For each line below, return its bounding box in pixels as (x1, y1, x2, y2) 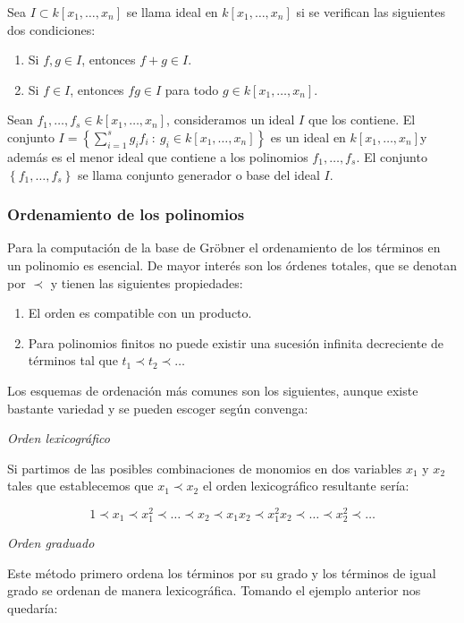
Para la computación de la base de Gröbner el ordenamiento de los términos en (7, 238, 441, 257)
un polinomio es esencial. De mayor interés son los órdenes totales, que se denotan (7, 255, 457, 274)
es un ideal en (270, 127, 346, 146)
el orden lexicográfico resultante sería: (202, 476, 409, 495)
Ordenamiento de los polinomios (7, 203, 245, 226)
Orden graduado (7, 533, 95, 552)
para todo (165, 80, 219, 98)
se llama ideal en (126, 3, 218, 21)
